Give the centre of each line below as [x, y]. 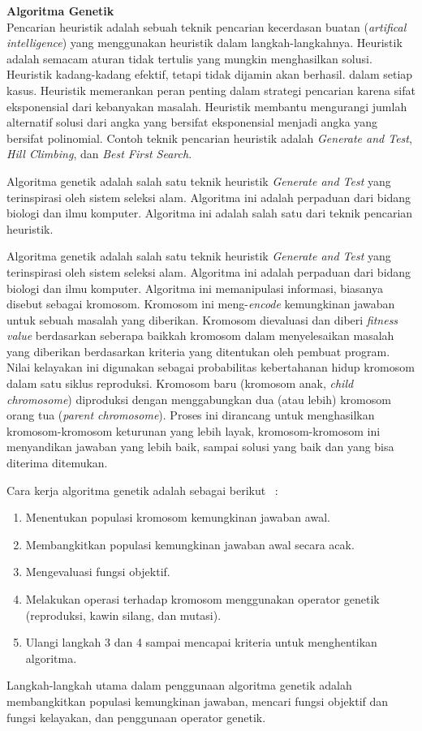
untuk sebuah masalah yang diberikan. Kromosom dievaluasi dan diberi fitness [202, 319]
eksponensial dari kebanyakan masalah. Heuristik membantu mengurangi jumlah [207, 106]
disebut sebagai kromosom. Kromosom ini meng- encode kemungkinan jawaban [201, 304]
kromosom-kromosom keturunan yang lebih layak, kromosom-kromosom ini [194, 430]
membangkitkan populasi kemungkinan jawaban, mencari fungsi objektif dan [198, 701]
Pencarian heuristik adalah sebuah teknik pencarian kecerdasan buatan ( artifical [207, 26]
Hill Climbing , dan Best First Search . [99, 154]
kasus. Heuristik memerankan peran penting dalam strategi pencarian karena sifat [211, 90]
